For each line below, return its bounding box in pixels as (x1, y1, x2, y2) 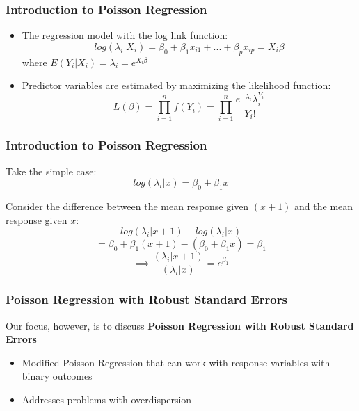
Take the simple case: (6, 163, 97, 178)
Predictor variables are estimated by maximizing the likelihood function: (22, 78, 331, 92)
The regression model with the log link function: (22, 28, 228, 42)
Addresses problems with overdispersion (22, 392, 192, 406)
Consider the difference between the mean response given (6, 199, 249, 213)
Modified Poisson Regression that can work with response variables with (22, 355, 330, 369)
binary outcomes (22, 369, 93, 383)
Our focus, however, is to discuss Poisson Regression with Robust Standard (6, 318, 354, 332)
